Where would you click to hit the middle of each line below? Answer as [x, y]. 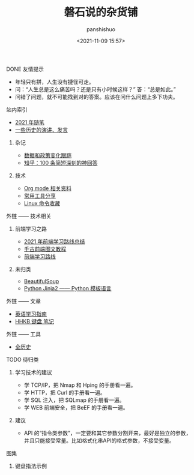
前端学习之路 [31, 229]
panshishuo [101, 29]
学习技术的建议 [33, 372]
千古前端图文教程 [45, 249]
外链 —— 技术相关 [29, 216]
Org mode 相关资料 [48, 188]
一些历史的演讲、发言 [41, 130]
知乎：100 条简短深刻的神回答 [61, 163]
